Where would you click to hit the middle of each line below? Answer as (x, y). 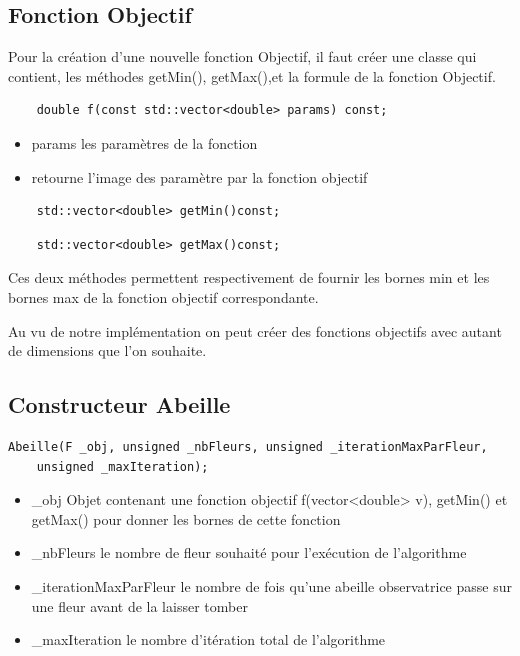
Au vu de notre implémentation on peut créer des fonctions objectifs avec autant (255, 330)
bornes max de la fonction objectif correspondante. (163, 296)
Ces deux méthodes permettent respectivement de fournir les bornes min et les (249, 277)
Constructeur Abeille (119, 404)
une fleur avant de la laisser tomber (139, 605)
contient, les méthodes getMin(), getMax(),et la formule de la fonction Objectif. (252, 75)
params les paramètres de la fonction (144, 142)
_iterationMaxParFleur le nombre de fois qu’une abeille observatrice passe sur (271, 585)
